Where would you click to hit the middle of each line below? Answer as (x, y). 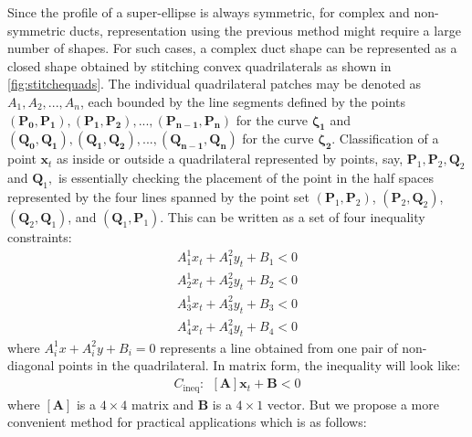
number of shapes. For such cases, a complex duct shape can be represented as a (232, 48)
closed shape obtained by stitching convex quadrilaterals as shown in (199, 65)
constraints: (40, 236)
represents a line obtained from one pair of (279, 347)
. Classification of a (385, 139)
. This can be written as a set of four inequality (293, 216)
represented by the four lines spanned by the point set (158, 196)
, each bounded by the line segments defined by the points (243, 101)
